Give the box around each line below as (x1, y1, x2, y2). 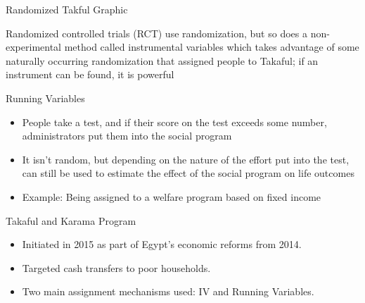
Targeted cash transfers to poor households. (22, 260, 211, 275)
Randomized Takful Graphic (6, 2, 128, 16)
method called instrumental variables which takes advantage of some (64, 39, 359, 54)
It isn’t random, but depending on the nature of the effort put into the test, (22, 151, 350, 166)
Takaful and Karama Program (6, 213, 136, 228)
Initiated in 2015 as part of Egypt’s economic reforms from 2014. (22, 237, 302, 252)
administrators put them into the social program (22, 128, 232, 143)
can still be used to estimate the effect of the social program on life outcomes (22, 166, 354, 180)
